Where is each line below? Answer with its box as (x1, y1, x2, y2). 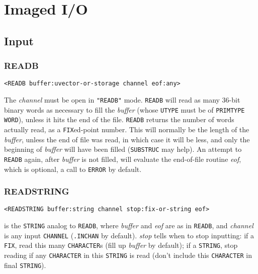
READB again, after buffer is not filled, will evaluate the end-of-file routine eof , (4, 153, 241, 164)
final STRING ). (4, 259, 46, 270)
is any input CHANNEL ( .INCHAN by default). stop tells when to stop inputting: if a (4, 230, 254, 240)
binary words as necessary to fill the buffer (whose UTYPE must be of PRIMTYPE (4, 104, 245, 115)
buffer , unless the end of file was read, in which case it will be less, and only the (4, 134, 250, 144)
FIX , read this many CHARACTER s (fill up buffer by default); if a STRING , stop (4, 240, 238, 250)
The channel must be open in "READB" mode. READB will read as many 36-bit (4, 95, 240, 105)
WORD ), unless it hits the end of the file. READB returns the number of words (4, 114, 234, 125)
